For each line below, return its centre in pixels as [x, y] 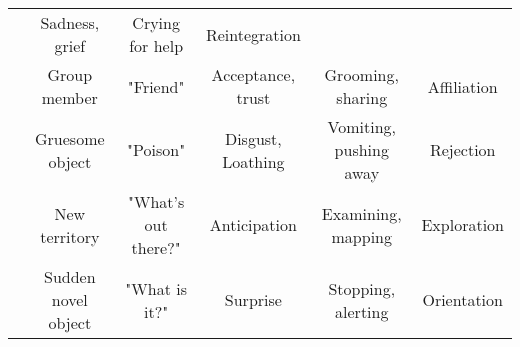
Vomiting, [361, 126]
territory [70, 236]
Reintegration [253, 34]
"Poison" [156, 149]
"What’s [156, 201]
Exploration [462, 224]
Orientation [462, 299]
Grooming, [361, 74]
